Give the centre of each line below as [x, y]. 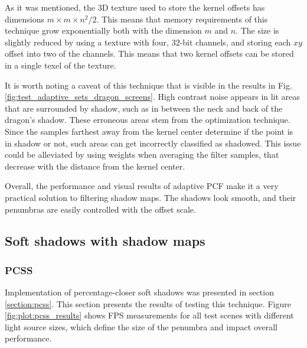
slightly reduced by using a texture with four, [87, 42]
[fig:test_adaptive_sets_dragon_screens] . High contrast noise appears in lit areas [152, 97]
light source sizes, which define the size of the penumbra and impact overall [141, 326]
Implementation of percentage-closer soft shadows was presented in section [139, 292]
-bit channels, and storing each [235, 42]
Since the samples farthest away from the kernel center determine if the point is [149, 131]
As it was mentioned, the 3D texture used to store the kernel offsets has [135, 7]
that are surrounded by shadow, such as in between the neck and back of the [144, 108]
